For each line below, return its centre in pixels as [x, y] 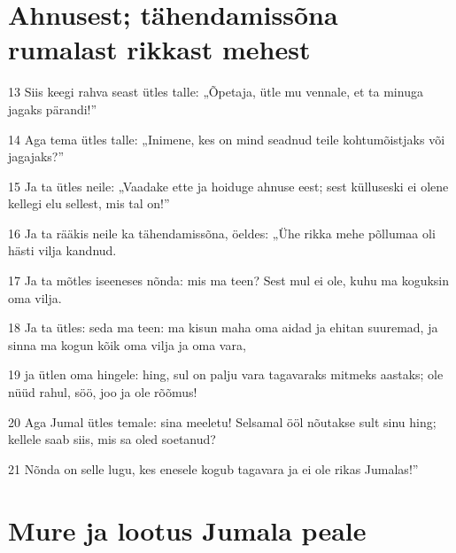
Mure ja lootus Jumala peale [187, 530]
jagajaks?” [36, 156]
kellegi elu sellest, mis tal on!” [89, 203]
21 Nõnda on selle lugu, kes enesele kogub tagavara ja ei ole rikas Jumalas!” [213, 468]
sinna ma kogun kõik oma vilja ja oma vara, [127, 344]
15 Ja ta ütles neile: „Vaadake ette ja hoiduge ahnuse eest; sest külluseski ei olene [228, 186]
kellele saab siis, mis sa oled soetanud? [112, 439]
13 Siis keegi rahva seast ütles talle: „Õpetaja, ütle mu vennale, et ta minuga [216, 92]
